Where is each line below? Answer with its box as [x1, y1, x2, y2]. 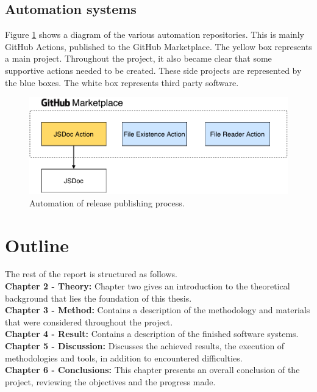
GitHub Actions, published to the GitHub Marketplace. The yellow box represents [5, 40, 312, 53]
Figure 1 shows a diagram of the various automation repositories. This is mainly [5, 28, 304, 41]
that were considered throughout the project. [5, 315, 173, 328]
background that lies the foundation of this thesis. [5, 291, 192, 304]
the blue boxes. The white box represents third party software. [5, 76, 239, 89]
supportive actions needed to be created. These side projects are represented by [5, 64, 302, 76]
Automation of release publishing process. [29, 196, 185, 209]
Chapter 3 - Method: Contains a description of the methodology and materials [5, 303, 310, 316]
